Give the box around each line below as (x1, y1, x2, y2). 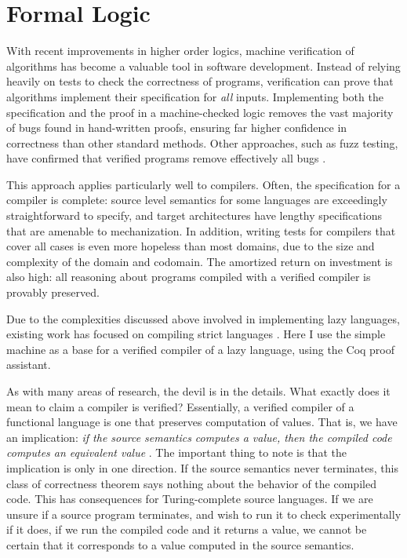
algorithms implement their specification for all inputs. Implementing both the (6, 88, 383, 104)
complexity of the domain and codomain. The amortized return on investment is (6, 253, 393, 269)
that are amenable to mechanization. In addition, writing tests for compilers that (6, 222, 396, 239)
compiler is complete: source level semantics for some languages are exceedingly (6, 191, 387, 208)
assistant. (6, 356, 51, 373)
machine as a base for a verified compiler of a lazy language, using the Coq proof (6, 341, 395, 357)
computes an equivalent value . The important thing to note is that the (6, 444, 347, 461)
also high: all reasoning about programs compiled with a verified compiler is (6, 268, 371, 285)
